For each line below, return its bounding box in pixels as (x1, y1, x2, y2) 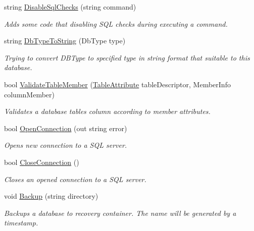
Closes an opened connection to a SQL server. (4, 174, 146, 184)
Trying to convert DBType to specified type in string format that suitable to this (4, 52, 250, 63)
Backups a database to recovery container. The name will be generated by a (4, 207, 236, 218)
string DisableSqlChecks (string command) (4, 2, 136, 12)
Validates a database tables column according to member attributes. (4, 106, 211, 117)
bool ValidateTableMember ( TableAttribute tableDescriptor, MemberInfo (4, 79, 231, 89)
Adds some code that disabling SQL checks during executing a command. (4, 18, 228, 29)
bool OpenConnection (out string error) (4, 123, 127, 133)
